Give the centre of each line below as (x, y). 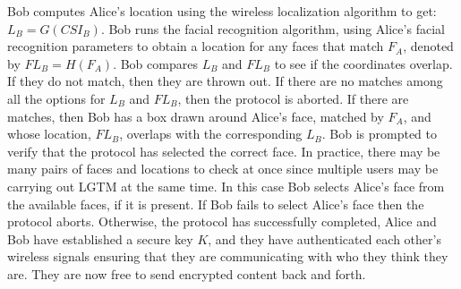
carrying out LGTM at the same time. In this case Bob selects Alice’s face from (226, 186)
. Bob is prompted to (380, 134)
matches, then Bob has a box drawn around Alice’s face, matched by (196, 116)
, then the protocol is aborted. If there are (293, 98)
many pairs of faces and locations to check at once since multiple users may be (223, 169)
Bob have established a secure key (100, 238)
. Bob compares (155, 63)
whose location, (49, 134)
